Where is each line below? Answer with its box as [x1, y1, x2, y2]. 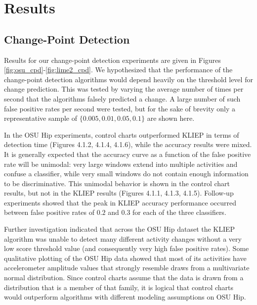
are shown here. [147, 113, 195, 123]
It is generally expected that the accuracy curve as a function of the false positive [4, 149, 251, 159]
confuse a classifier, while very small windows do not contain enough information [4, 168, 249, 179]
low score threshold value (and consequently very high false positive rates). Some [4, 243, 249, 254]
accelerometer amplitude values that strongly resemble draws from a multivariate [4, 262, 250, 273]
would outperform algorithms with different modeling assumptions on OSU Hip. [4, 292, 246, 302]
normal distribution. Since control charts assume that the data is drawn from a [4, 272, 244, 283]
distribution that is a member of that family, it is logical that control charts [4, 282, 234, 292]
